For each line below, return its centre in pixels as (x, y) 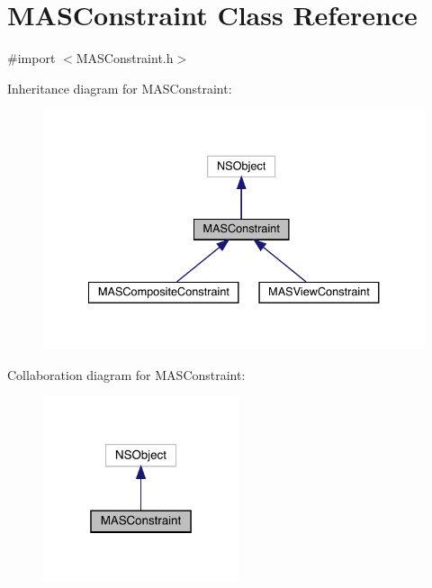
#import (31, 58)
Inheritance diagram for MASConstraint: (120, 88)
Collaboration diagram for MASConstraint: (126, 374)
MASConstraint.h (125, 58)
